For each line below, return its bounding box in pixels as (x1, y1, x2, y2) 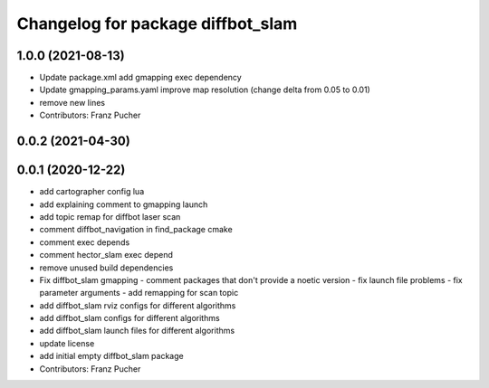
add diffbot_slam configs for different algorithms (39, 313, 221, 324)
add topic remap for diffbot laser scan (39, 211, 181, 222)
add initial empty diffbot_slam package (39, 351, 185, 362)
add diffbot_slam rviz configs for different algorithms (39, 299, 236, 311)
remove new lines (39, 97, 106, 108)
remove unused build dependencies (39, 262, 174, 273)
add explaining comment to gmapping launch (39, 199, 208, 210)
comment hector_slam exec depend (39, 250, 174, 260)
